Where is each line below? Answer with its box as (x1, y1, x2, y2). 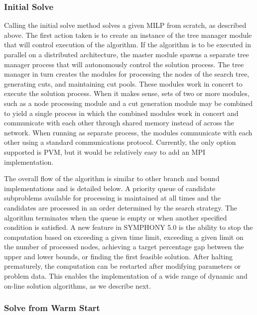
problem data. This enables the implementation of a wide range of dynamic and (4, 271, 248, 281)
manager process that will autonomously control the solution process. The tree (4, 59, 244, 69)
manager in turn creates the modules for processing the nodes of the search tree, (4, 69, 250, 79)
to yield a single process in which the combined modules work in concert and (4, 107, 239, 118)
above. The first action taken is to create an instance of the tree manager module (4, 29, 252, 40)
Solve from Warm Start (4, 302, 100, 314)
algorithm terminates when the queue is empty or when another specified (4, 212, 227, 222)
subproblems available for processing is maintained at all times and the (4, 193, 221, 203)
